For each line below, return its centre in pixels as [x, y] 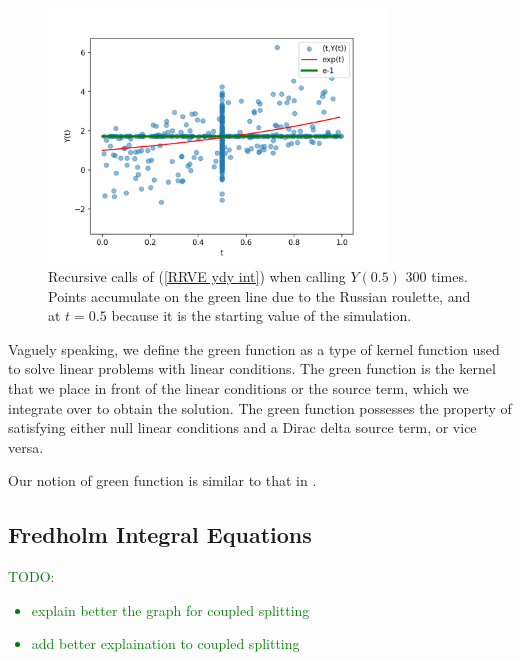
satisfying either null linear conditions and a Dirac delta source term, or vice [242, 427]
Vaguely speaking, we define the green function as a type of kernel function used [254, 348]
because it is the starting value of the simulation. [261, 315]
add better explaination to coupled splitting [165, 643]
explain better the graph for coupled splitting [170, 609]
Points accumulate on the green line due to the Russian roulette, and [259, 295]
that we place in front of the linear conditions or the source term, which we [238, 387]
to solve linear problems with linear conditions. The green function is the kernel [252, 368]
